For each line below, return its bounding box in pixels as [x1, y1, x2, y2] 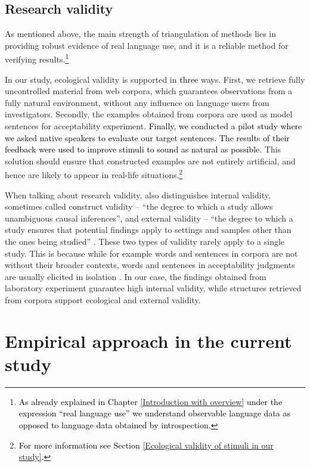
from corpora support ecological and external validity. [5, 293, 201, 306]
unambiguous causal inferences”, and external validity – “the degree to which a [5, 211, 293, 224]
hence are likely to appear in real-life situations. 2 [5, 167, 183, 181]
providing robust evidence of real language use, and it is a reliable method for [5, 39, 289, 51]
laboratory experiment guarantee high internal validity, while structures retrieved [5, 282, 302, 294]
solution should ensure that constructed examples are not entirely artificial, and [5, 154, 296, 167]
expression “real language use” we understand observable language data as [18, 407, 291, 419]
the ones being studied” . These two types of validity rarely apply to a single [5, 235, 285, 248]
